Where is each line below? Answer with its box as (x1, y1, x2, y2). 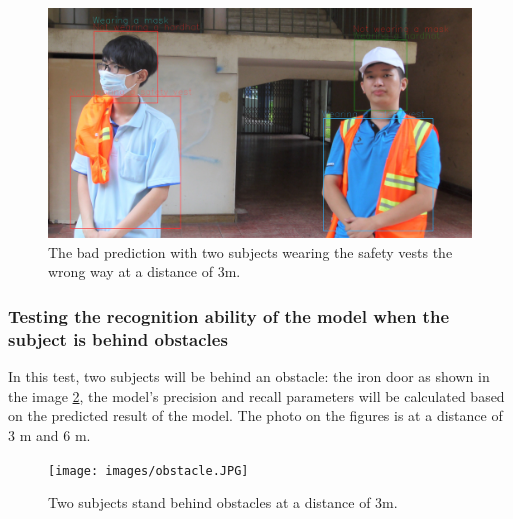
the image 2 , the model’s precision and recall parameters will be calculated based (8, 385, 505, 406)
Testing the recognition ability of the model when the (8, 303, 449, 328)
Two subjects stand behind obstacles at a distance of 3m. (48, 492, 398, 513)
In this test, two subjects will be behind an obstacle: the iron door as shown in (8, 366, 490, 387)
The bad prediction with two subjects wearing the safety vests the (48, 241, 453, 262)
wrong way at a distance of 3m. (48, 261, 241, 282)
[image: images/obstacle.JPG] (48, 463, 249, 478)
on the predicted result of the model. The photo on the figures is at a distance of (8, 405, 503, 426)
